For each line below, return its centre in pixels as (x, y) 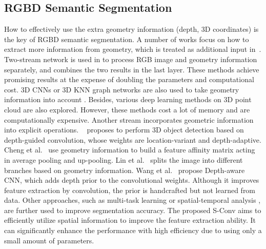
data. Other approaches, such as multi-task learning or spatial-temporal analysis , (132, 200)
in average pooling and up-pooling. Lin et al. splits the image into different (124, 159)
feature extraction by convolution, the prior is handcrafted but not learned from (130, 190)
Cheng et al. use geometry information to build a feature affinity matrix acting (130, 150)
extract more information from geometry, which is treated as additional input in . (133, 49)
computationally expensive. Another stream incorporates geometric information (129, 119)
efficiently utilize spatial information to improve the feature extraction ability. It (130, 220)
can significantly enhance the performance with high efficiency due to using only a (133, 230)
